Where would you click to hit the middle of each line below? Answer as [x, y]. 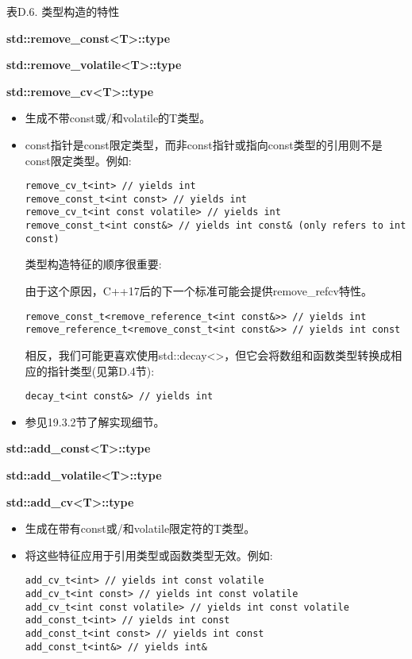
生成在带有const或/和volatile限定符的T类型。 [140, 528]
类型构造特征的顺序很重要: [93, 264]
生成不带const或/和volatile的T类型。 [118, 118]
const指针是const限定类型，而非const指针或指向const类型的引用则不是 [204, 144]
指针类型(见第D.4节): [101, 370]
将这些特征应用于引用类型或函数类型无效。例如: [149, 555]
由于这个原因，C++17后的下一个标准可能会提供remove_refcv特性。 [198, 291]
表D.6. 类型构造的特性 [63, 11]
